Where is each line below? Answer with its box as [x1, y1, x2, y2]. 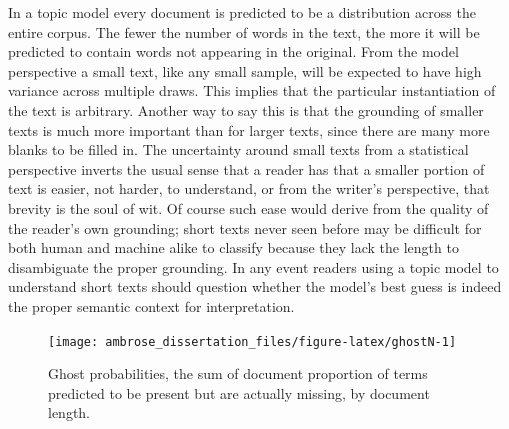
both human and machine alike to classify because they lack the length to [8, 237, 459, 258]
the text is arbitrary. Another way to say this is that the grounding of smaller [8, 99, 484, 120]
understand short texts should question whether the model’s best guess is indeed [8, 276, 502, 297]
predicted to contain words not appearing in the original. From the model [8, 41, 459, 62]
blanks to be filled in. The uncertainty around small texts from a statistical [8, 139, 469, 160]
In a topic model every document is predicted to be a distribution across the [8, 2, 476, 22]
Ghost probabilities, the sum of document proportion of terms [48, 363, 428, 384]
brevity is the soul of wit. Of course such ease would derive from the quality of [8, 197, 489, 218]
